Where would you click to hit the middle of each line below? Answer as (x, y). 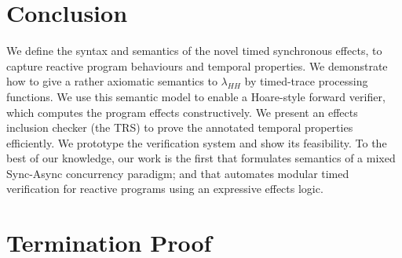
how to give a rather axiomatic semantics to (112, 81)
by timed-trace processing (306, 81)
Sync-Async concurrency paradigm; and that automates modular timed (178, 173)
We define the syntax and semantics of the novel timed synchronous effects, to (194, 51)
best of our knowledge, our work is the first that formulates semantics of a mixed (201, 158)
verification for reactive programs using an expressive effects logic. (165, 189)
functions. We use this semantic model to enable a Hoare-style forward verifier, (196, 96)
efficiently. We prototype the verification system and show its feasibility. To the (197, 142)
